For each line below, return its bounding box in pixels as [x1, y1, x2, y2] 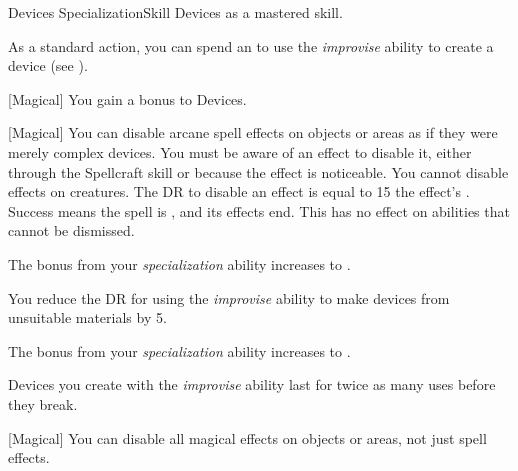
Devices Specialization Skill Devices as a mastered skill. [8, 2, 343, 22]
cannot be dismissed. [8, 220, 135, 241]
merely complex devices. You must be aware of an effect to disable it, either [8, 141, 472, 162]
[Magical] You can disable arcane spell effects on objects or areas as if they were [8, 122, 498, 143]
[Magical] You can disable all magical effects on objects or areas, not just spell [8, 427, 487, 448]
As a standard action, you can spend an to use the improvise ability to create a [8, 35, 494, 56]
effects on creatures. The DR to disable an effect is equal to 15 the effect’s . [8, 181, 470, 202]
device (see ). [8, 55, 88, 76]
